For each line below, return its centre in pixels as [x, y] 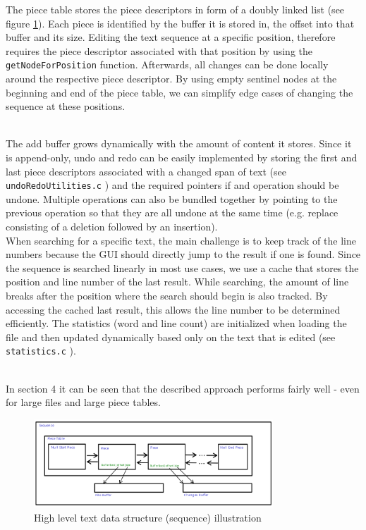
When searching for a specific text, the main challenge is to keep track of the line [181, 240]
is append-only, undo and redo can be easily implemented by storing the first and [182, 157]
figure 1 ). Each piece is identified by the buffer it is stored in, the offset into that [180, 23]
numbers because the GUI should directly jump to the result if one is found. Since [183, 254]
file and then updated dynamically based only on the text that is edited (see [171, 337]
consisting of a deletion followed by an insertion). [112, 227]
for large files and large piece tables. [83, 402]
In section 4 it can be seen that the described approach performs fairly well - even [183, 388]
